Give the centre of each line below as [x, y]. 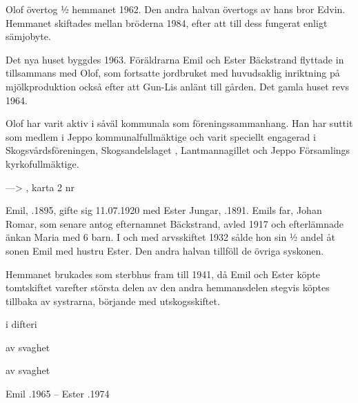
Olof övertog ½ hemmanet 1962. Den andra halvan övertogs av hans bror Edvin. [176, 9]
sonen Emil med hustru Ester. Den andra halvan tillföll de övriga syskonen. [165, 250]
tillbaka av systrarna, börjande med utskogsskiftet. [113, 301]
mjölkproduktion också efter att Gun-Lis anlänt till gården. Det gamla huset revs [177, 86]
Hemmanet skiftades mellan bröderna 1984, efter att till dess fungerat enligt [167, 22]
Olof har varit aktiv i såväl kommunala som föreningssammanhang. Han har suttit [179, 123]
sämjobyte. [28, 36]
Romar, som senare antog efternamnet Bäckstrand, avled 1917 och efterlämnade [175, 223]
